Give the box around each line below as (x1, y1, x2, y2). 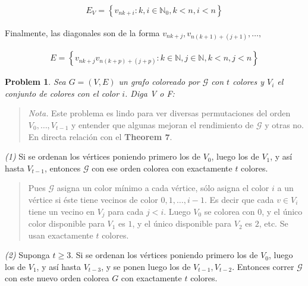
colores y (232, 75, 264, 88)
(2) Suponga (5, 249, 50, 261)
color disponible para (28, 217, 105, 230)
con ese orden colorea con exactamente (92, 161, 232, 174)
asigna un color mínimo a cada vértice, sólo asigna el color (56, 182, 269, 194)
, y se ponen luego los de (101, 260, 191, 272)
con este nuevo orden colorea (5, 272, 109, 284)
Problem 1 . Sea (5, 75, 66, 88)
